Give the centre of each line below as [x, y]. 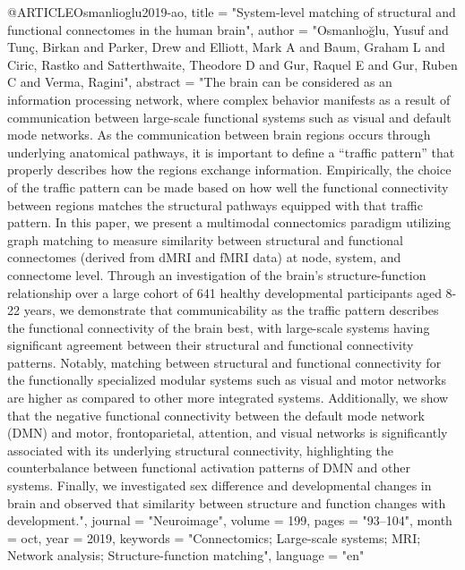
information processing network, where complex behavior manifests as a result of [229, 99]
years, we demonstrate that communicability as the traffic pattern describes [231, 310]
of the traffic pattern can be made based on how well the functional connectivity [228, 187]
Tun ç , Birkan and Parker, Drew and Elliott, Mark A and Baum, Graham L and [226, 47]
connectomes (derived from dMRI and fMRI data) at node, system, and [204, 257]
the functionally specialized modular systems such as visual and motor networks [227, 380]
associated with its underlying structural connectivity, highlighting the [200, 450]
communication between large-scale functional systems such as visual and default [229, 117]
